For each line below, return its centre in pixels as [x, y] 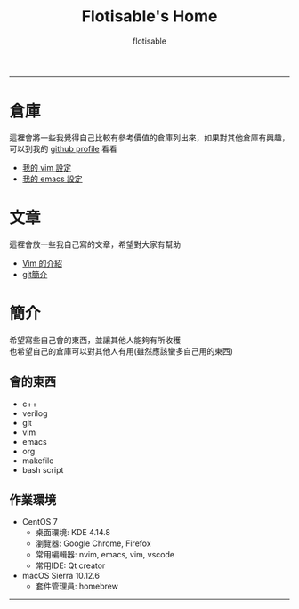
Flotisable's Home [149, 16]
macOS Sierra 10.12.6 [61, 576]
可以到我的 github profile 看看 [63, 148]
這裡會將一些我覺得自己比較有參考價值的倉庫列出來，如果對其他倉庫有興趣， [149, 137]
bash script [43, 469]
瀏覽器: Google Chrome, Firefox [93, 543]
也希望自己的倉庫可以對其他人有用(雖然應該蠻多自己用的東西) [121, 351]
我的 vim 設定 [47, 167]
